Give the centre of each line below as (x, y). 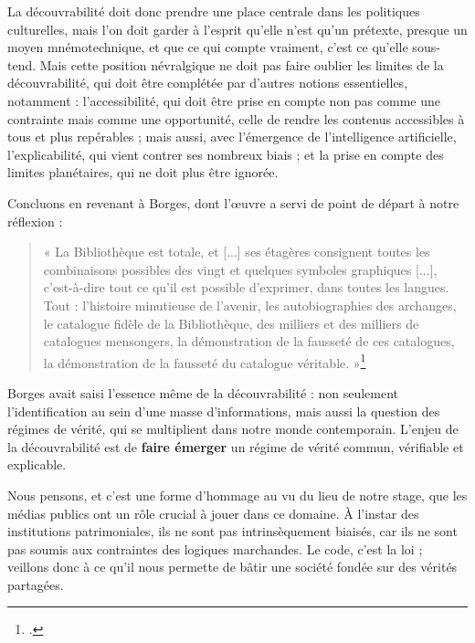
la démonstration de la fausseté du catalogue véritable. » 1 (205, 361)
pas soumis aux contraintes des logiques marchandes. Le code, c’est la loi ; (215, 548)
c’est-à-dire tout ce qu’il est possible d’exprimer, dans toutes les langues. (246, 287)
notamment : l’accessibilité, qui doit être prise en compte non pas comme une (224, 100)
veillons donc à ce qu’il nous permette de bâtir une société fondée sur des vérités (232, 567)
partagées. (36, 584)
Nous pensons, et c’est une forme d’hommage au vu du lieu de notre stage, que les (237, 495)
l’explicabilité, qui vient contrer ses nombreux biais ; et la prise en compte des (226, 154)
